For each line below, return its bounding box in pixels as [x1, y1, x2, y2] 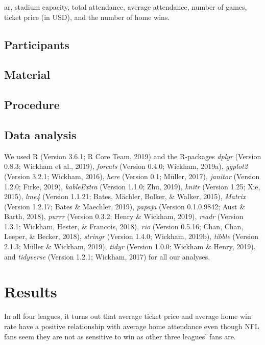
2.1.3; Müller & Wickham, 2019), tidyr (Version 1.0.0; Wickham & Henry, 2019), [4, 241, 256, 252]
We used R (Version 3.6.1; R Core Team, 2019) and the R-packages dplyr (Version [4, 150, 261, 161]
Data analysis [4, 126, 77, 142]
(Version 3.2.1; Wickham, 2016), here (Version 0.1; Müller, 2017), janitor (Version [4, 170, 260, 181]
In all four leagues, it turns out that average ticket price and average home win [4, 311, 251, 321]
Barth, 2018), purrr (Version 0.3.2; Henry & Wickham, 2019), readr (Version [4, 211, 244, 222]
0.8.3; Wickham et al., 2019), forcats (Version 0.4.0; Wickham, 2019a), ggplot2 [4, 161, 248, 171]
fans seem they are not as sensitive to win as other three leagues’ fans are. [4, 331, 236, 341]
